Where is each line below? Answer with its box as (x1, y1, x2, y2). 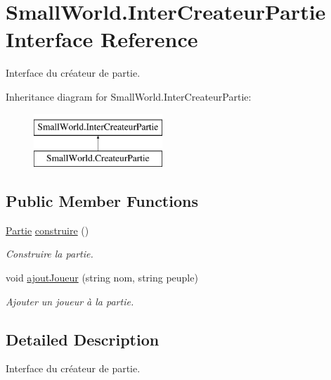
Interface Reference (6, 25, 198, 53)
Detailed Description (6, 328, 160, 350)
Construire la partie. (6, 246, 93, 261)
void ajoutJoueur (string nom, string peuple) (6, 270, 198, 285)
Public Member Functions (6, 190, 198, 212)
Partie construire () (6, 222, 89, 237)
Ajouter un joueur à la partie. (6, 293, 134, 308)
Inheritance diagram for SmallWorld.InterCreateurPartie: (6, 89, 252, 103)
